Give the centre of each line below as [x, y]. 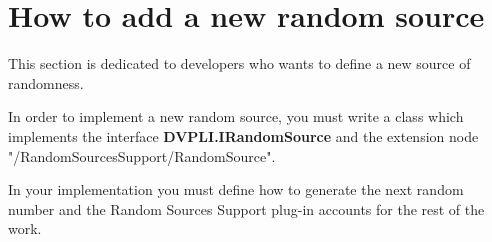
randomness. [46, 82]
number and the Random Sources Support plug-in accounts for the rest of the [246, 208]
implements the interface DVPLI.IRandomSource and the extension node [243, 135]
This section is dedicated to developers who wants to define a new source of [239, 63]
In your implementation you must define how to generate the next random [236, 189]
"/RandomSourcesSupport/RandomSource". [142, 155]
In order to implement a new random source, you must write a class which [236, 116]
